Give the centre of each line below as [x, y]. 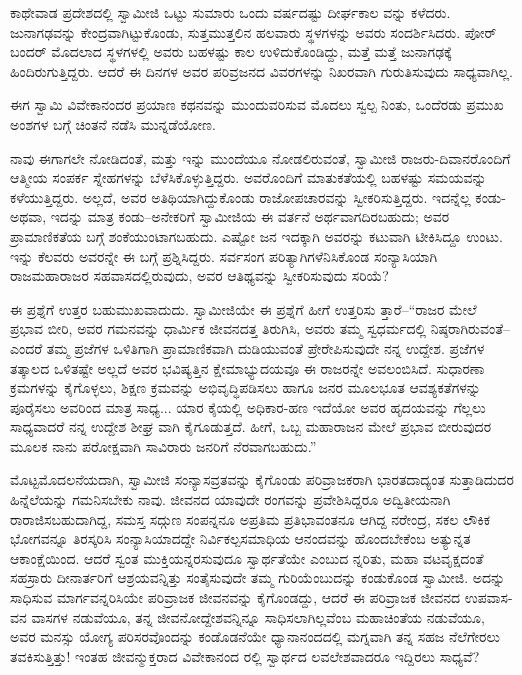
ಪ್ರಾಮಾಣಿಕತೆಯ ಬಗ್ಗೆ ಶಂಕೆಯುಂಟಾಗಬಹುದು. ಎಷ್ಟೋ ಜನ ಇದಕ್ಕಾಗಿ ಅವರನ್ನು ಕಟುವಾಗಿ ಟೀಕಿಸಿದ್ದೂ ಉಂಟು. [256, 235]
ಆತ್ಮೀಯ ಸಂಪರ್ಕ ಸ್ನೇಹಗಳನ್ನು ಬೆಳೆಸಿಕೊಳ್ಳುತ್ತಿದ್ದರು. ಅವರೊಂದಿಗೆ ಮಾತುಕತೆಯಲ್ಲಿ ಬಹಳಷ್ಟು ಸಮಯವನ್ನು [248, 177]
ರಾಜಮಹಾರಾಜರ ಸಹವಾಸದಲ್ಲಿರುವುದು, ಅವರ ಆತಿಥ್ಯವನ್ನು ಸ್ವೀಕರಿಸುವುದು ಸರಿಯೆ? [199, 275]
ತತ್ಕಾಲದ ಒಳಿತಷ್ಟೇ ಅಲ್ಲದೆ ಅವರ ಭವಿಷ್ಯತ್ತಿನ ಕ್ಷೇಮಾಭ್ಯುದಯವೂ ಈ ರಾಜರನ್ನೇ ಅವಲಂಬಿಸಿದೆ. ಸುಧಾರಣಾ [247, 367]
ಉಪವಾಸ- [488, 597]
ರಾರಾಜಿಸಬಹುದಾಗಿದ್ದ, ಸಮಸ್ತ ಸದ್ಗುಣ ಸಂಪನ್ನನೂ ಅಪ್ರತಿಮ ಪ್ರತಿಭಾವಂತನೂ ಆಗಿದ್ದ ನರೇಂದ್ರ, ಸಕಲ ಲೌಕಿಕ [250, 518]
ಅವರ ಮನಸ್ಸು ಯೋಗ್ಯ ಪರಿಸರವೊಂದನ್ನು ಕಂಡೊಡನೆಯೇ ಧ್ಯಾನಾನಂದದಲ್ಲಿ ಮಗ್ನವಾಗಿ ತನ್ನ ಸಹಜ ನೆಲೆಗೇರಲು [255, 636]
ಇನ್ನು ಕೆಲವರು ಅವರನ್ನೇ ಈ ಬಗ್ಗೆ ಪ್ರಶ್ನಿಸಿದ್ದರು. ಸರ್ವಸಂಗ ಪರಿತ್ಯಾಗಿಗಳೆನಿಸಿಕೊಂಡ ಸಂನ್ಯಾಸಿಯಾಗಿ [224, 255]
